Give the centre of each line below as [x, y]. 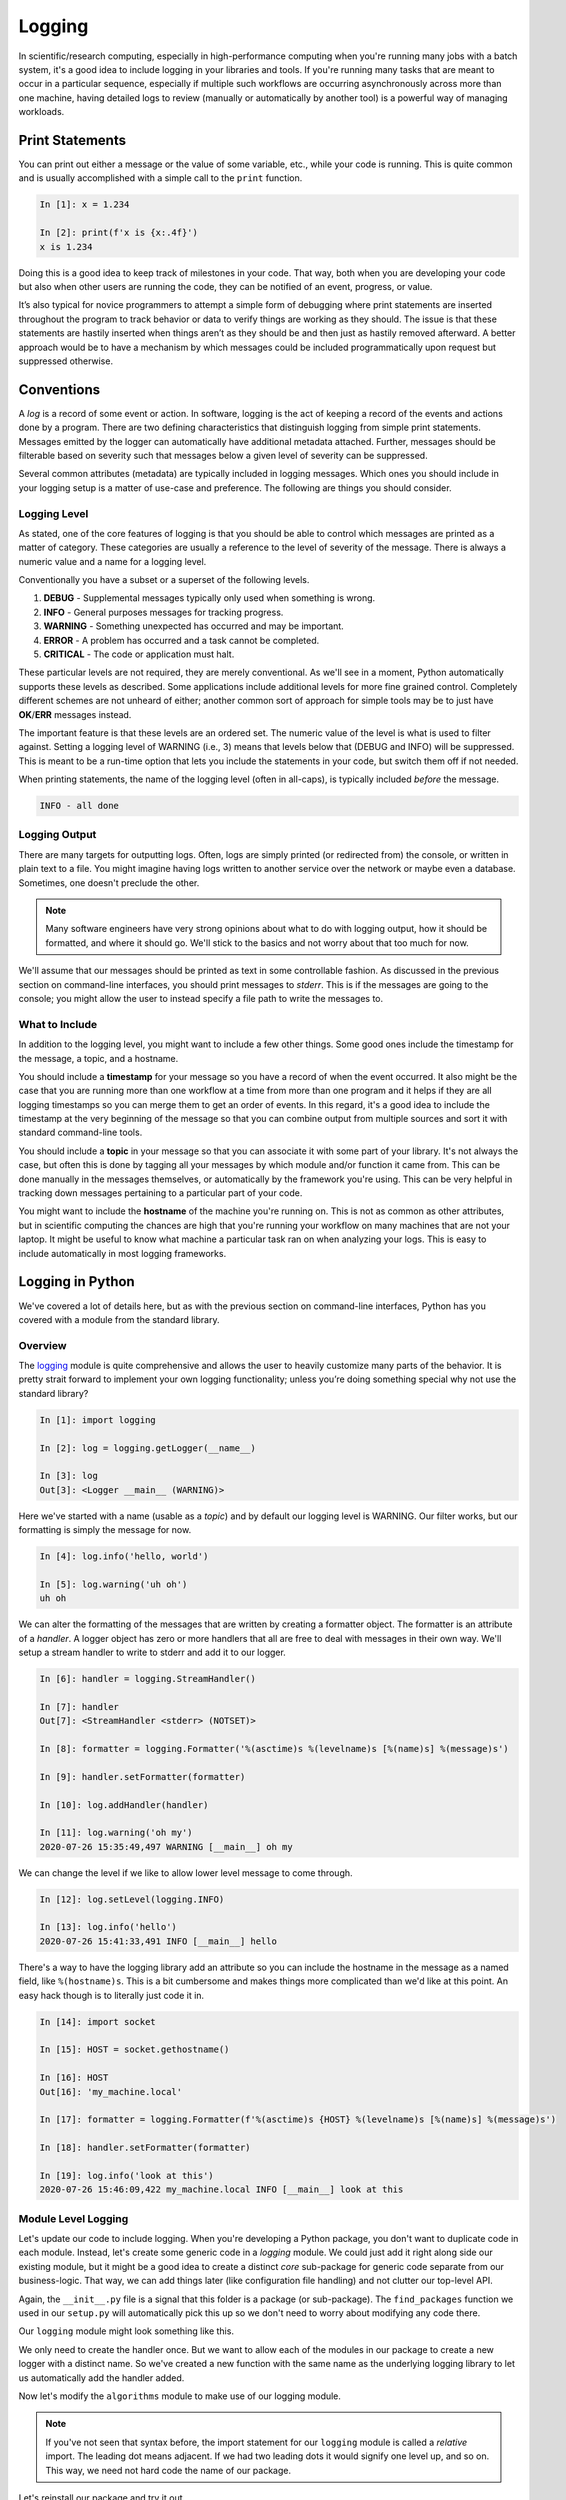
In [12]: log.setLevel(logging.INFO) [132, 1899]
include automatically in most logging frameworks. [122, 1253]
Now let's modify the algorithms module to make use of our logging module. [180, 2396]
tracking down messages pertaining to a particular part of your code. [160, 1193]
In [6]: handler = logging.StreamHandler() [148, 1679]
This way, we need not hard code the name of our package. [168, 2470]
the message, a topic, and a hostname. [98, 1058]
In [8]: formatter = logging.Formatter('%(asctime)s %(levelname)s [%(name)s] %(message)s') [274, 1748]
